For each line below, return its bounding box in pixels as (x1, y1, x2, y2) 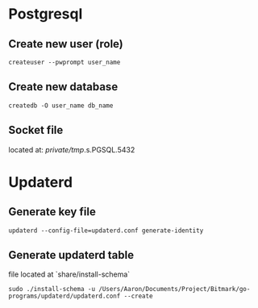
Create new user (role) (8, 37, 123, 51)
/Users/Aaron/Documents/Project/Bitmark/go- (98, 285, 251, 293)
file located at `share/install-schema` (8, 269, 131, 279)
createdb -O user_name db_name (8, 102, 114, 110)
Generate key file (8, 205, 97, 219)
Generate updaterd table (8, 248, 135, 262)
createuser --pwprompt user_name (8, 58, 121, 66)
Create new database (8, 80, 119, 94)
